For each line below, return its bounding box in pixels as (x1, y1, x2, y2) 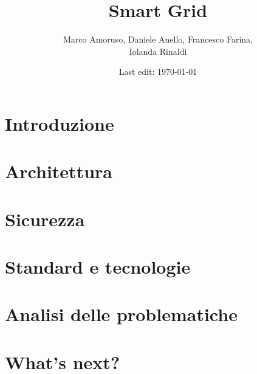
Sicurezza (5, 206, 85, 231)
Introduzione (5, 111, 114, 136)
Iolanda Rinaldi (129, 44, 187, 57)
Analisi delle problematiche (5, 302, 238, 327)
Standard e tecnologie (5, 254, 191, 279)
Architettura (5, 159, 112, 184)
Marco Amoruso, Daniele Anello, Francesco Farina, (63, 33, 253, 46)
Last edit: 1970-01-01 (118, 65, 197, 78)
